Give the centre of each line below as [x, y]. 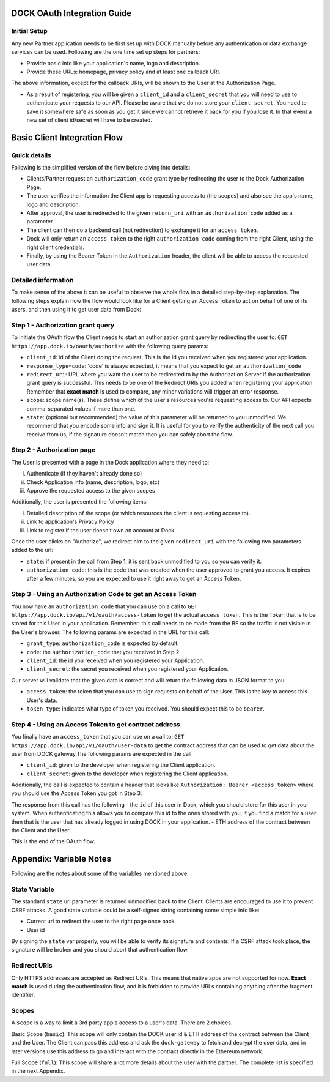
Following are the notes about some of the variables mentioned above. [100, 874]
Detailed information [42, 280]
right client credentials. [56, 247]
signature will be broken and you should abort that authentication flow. [100, 950]
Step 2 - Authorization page [53, 450]
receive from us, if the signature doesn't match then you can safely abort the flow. [130, 434]
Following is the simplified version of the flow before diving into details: [101, 168]
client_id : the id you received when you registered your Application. [116, 660]
